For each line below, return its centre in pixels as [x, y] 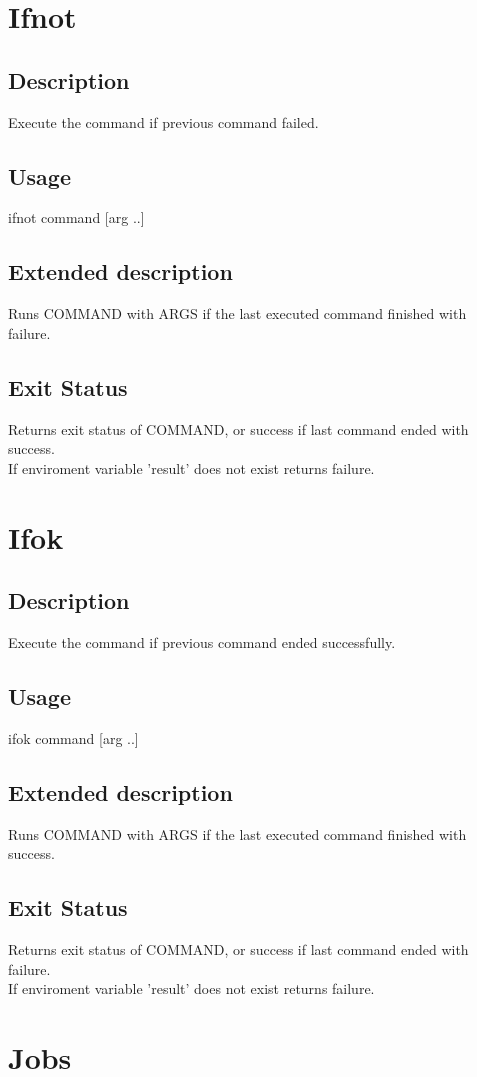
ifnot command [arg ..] [76, 217]
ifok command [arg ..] [73, 737]
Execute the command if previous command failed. [163, 121]
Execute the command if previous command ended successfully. [202, 641]
